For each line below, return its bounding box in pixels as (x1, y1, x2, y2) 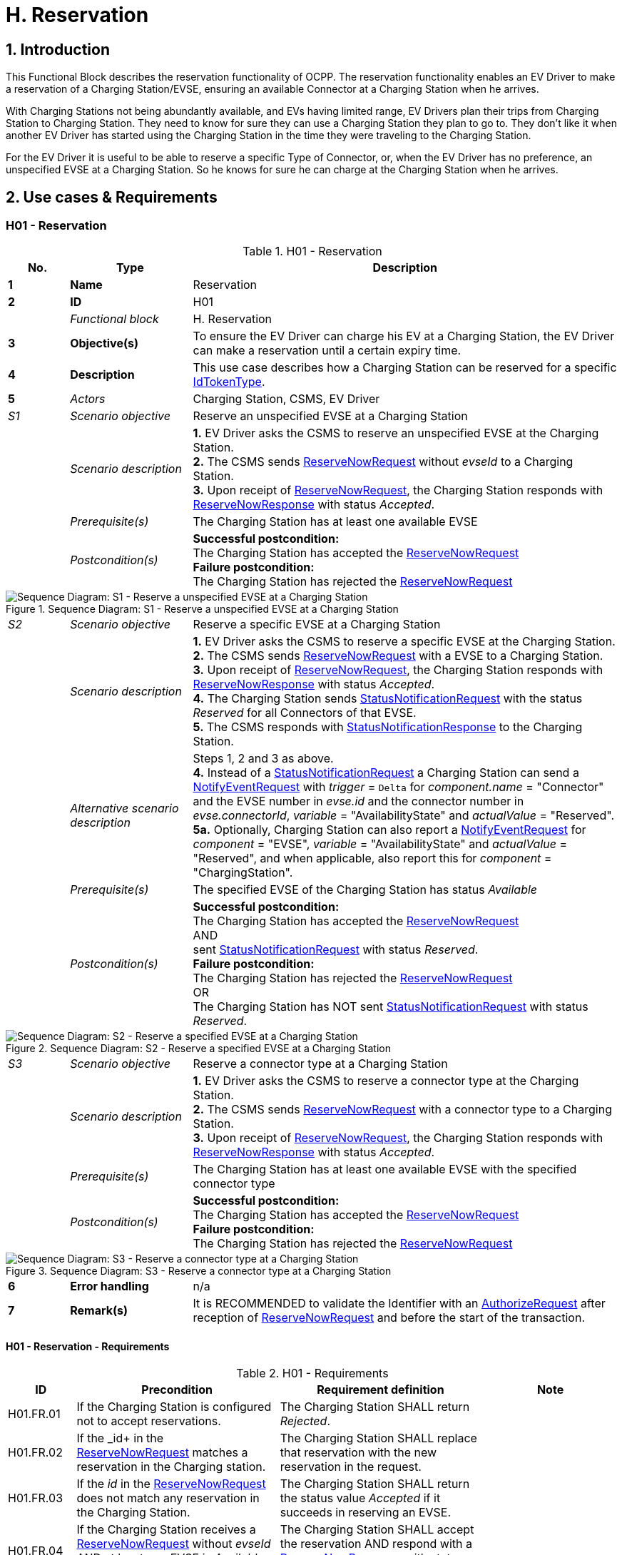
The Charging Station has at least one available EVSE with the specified (193, 1162, 577, 1177)
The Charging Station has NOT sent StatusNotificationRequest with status (193, 999, 588, 1014)
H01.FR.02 (8, 1444, 63, 1459)
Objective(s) (70, 336, 138, 351)
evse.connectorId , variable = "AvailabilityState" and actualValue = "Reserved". (193, 808, 614, 823)
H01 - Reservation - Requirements (6, 1340, 170, 1352)
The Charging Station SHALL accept (280, 1521, 474, 1536)
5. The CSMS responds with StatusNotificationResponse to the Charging (193, 720, 583, 735)
